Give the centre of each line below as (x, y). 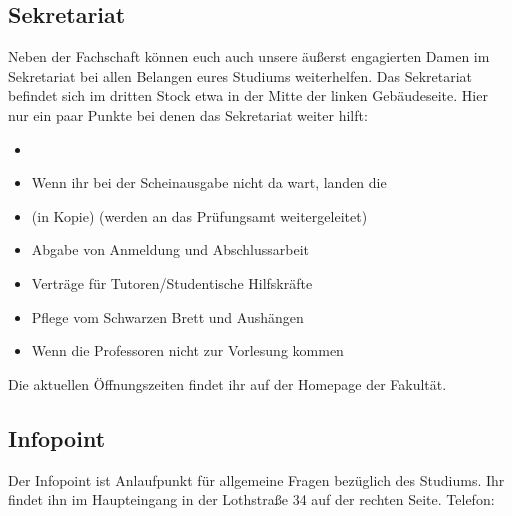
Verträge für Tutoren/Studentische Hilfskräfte (172, 282)
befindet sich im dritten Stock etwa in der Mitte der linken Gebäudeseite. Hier (248, 95)
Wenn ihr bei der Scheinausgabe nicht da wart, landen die (209, 182)
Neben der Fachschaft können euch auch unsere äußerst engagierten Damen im (249, 56)
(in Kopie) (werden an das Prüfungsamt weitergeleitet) (199, 215)
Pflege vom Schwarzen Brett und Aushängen (167, 316)
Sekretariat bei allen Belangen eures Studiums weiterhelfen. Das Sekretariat (240, 75)
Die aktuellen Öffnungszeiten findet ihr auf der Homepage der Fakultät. (227, 383)
